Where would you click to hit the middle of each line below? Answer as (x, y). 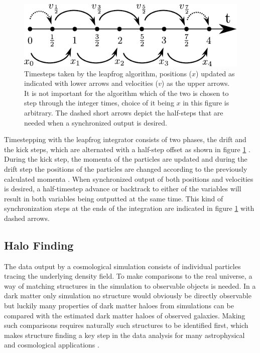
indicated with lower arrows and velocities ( (91, 83)
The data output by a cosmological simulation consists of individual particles (122, 266)
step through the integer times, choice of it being (99, 103)
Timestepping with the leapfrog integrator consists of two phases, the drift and (125, 139)
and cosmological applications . (52, 345)
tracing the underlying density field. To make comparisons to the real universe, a (128, 276)
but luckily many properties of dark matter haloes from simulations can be (119, 306)
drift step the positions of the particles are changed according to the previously (126, 168)
